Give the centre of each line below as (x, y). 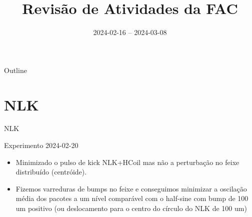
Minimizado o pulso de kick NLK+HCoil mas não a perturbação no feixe (127, 162)
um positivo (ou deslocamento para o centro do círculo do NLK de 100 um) (131, 208)
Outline (15, 70)
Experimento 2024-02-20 (41, 145)
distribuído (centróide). (51, 172)
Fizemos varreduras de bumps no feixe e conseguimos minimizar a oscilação (131, 188)
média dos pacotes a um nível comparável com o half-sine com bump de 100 (132, 198)
